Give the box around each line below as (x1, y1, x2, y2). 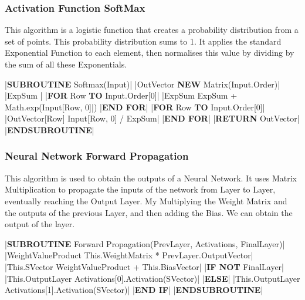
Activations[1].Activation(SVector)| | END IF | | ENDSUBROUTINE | (5, 284, 263, 296)
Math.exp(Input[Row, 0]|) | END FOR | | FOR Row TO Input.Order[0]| (5, 100, 265, 113)
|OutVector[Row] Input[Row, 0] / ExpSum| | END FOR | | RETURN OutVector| (5, 112, 300, 124)
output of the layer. (5, 218, 75, 230)
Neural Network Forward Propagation (5, 149, 189, 163)
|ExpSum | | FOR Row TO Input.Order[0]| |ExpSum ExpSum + (5, 89, 238, 102)
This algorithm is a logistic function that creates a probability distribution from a (5, 23, 299, 36)
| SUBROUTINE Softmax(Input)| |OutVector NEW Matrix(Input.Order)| (5, 77, 280, 90)
